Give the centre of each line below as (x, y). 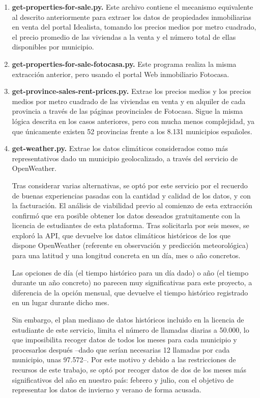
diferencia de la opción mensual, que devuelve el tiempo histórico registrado (130, 292)
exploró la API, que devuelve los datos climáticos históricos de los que (121, 235)
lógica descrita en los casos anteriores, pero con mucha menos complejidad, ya (133, 121)
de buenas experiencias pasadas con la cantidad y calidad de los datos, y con (131, 195)
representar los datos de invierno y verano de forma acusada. (107, 390)
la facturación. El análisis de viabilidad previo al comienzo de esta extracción (132, 205)
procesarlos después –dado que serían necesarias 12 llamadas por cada (121, 349)
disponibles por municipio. (53, 47)
